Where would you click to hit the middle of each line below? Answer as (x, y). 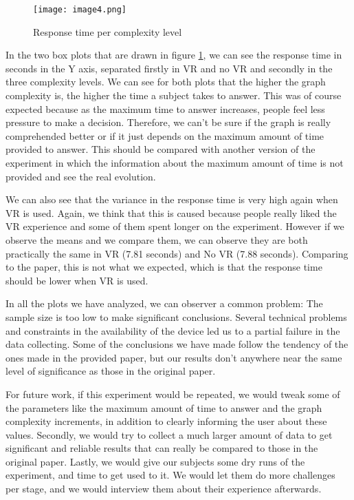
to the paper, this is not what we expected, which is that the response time (164, 267)
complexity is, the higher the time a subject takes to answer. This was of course (174, 95)
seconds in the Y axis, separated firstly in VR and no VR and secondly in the (169, 68)
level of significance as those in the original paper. (111, 371)
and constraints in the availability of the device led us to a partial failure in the (173, 330)
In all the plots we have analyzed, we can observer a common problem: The (164, 303)
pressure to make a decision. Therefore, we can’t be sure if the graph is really (168, 122)
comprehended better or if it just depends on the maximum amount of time (165, 135)
